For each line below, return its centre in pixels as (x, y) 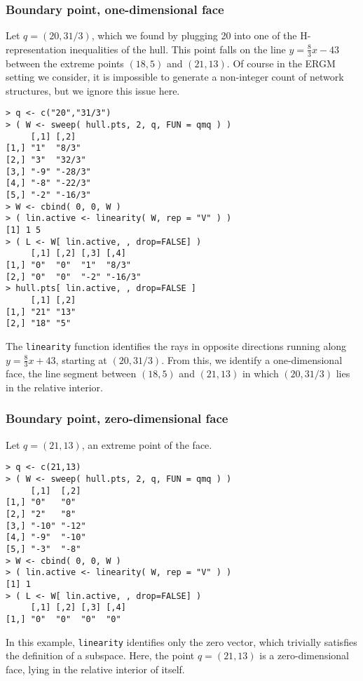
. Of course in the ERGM (281, 63)
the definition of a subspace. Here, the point (100, 655)
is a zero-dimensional (304, 655)
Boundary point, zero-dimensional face (117, 418)
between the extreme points (65, 63)
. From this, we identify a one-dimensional (252, 359)
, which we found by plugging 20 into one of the (194, 35)
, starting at (81, 359)
